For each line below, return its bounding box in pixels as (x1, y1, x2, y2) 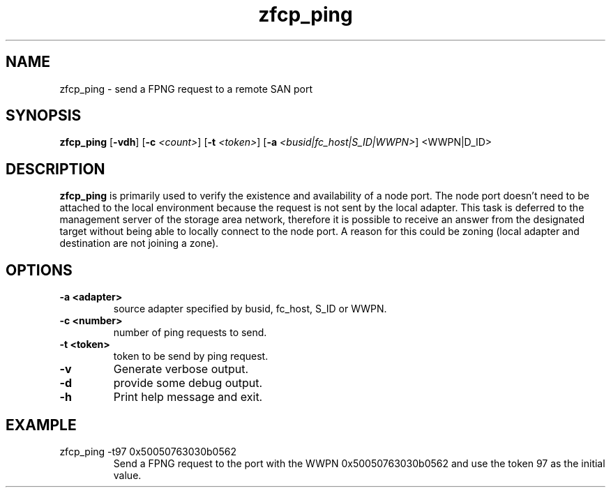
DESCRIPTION (6, 160, 105, 178)
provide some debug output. (113, 376, 263, 390)
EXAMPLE (6, 416, 77, 434)
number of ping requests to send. (113, 326, 267, 339)
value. (113, 469, 142, 481)
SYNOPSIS (6, 107, 82, 125)
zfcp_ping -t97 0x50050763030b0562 (59, 445, 236, 457)
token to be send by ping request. (113, 350, 269, 363)
